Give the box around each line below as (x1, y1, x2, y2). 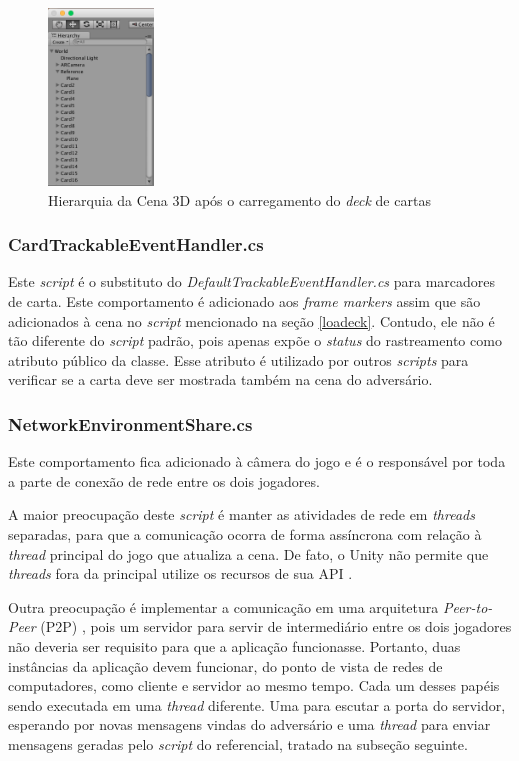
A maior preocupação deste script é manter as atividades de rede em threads (8, 504, 475, 525)
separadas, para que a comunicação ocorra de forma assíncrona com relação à (8, 524, 482, 545)
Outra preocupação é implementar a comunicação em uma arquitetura (8, 596, 439, 617)
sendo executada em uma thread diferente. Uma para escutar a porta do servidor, (8, 694, 506, 715)
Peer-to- (442, 596, 493, 617)
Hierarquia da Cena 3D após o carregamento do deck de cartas (48, 189, 431, 210)
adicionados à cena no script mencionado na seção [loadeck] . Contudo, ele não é (8, 310, 495, 331)
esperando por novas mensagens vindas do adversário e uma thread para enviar (8, 714, 491, 735)
